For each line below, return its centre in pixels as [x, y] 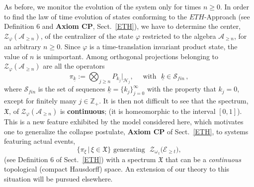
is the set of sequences [72, 89]
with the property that [181, 89]
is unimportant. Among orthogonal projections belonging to [127, 56]
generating [129, 149]
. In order [235, 6]
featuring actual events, [40, 141]
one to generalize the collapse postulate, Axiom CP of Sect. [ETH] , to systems [126, 131]
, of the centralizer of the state [87, 36]
